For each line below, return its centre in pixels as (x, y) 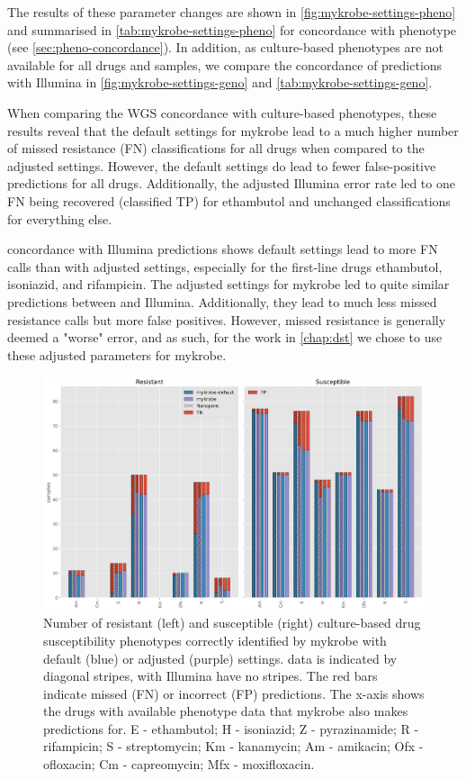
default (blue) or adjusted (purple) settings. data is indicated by (220, 658)
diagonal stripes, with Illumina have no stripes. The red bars (211, 676)
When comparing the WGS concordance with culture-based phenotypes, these (222, 112)
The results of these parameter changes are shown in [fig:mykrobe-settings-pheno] (232, 12)
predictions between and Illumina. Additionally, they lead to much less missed (222, 301)
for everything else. (60, 218)
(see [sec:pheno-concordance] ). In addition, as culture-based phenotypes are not (226, 47)
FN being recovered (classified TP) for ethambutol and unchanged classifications (229, 200)
